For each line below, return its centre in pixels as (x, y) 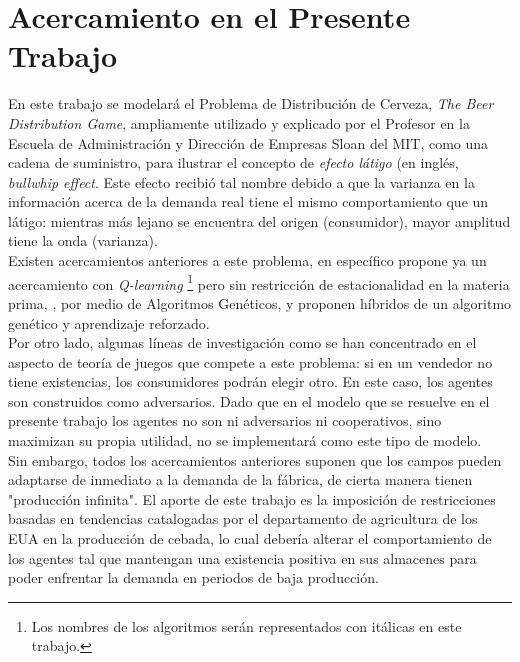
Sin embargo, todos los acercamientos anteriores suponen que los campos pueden (255, 459)
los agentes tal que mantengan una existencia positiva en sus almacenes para (242, 557)
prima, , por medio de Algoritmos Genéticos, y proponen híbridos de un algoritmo (260, 302)
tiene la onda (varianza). (83, 240)
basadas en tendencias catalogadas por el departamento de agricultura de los (243, 518)
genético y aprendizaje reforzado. (109, 322)
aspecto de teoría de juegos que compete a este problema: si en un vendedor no (250, 361)
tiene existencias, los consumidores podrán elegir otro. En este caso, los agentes (250, 381)
